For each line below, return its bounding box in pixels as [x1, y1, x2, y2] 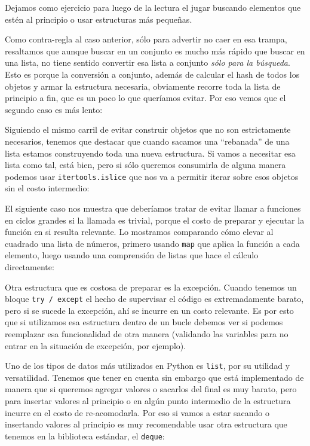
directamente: [5, 261, 54, 273]
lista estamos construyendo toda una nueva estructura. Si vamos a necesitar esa [5, 146, 296, 159]
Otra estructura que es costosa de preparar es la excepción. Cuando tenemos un [5, 280, 297, 293]
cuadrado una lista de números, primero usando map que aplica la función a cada [5, 237, 300, 249]
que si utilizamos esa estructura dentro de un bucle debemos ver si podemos [5, 316, 283, 328]
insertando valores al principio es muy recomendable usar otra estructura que [5, 418, 287, 430]
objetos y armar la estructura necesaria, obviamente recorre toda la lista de [5, 80, 281, 92]
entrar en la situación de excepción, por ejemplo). [5, 339, 186, 352]
